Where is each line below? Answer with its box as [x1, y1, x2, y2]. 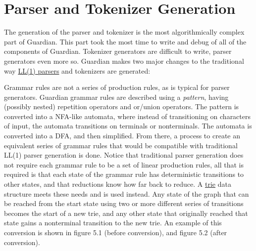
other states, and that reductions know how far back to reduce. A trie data [4, 179, 231, 189]
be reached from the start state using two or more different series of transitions [4, 198, 244, 209]
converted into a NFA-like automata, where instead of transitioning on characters [4, 111, 251, 121]
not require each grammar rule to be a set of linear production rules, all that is [4, 159, 244, 169]
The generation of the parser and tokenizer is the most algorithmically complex [4, 27, 245, 37]
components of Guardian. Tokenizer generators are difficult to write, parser [4, 46, 232, 56]
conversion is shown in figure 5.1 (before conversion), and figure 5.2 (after [4, 227, 227, 237]
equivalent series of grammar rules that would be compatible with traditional [4, 140, 238, 150]
